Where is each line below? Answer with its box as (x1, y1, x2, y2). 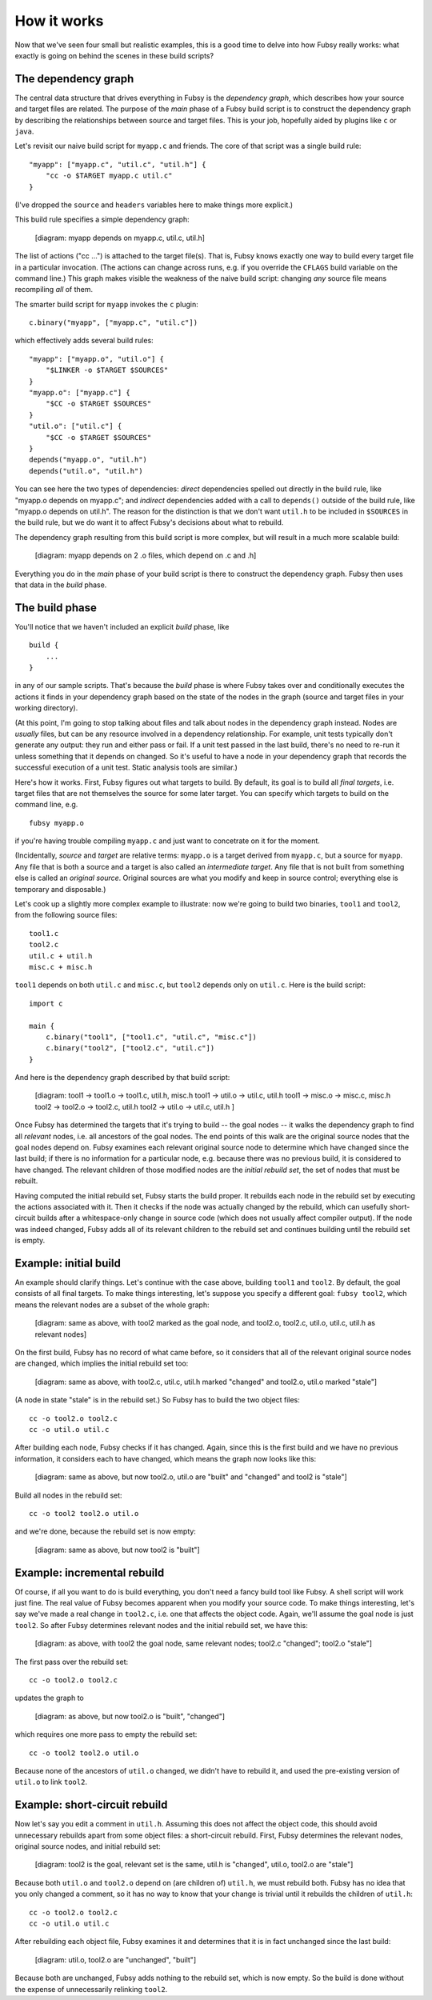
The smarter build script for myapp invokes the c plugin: (14, 299, 199, 309)
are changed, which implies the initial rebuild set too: (14, 1358, 189, 1368)
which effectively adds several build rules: (14, 336, 154, 346)
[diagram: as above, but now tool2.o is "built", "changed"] (34, 1711, 226, 1721)
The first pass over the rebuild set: (14, 1657, 129, 1666)
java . (14, 126, 34, 136)
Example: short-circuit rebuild (14, 1798, 168, 1812)
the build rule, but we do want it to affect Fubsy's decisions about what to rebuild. (14, 518, 284, 527)
